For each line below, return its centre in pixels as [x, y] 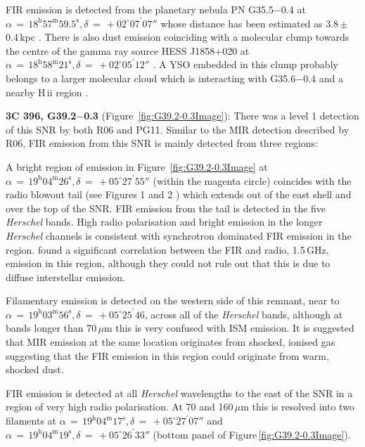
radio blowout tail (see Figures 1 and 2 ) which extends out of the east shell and [179, 194]
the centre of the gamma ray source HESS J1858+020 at [128, 50]
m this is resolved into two [297, 407]
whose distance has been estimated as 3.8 [250, 23]
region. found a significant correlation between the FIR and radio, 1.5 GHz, [167, 249]
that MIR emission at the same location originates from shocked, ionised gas [171, 342]
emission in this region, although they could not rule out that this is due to [168, 263]
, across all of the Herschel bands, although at [244, 314]
